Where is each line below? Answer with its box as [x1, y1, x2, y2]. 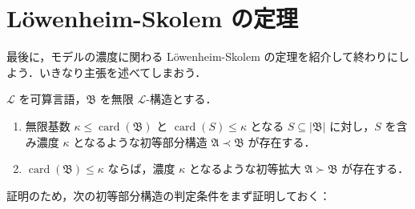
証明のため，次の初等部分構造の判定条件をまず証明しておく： [6, 187, 331, 203]
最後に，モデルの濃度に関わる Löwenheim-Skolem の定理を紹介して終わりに [6, 48, 399, 65]
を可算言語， [18, 90, 87, 107]
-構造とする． [146, 90, 217, 107]
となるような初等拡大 [188, 160, 301, 177]
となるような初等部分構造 [73, 133, 207, 150]
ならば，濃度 [107, 160, 175, 177]
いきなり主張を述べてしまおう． [38, 63, 207, 80]
